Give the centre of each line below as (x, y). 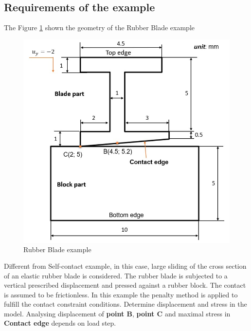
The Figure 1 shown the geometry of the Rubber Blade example (99, 28)
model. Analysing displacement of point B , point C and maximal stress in (117, 313)
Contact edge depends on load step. (60, 323)
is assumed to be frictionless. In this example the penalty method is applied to (121, 294)
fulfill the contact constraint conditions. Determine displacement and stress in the (125, 304)
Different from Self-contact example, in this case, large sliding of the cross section (125, 266)
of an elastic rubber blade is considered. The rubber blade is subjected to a (116, 275)
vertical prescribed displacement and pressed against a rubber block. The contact (125, 285)
